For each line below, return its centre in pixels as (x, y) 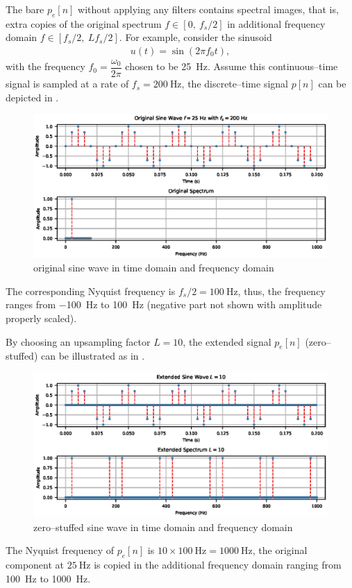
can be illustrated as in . (93, 356)
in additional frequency (276, 23)
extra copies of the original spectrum (84, 23)
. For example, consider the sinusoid (195, 37)
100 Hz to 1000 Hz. (48, 578)
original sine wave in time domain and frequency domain (154, 268)
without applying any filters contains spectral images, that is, (208, 9)
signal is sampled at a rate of (67, 84)
